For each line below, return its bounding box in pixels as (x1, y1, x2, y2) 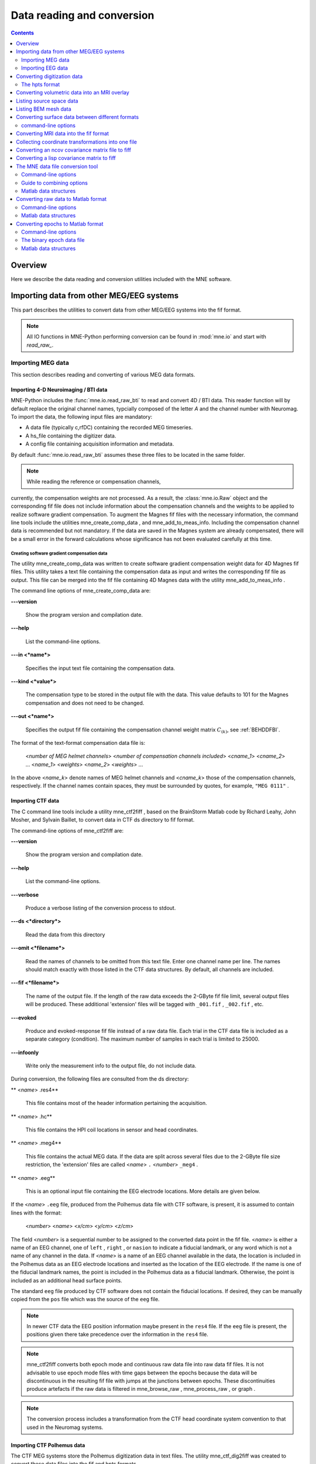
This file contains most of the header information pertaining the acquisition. (25, 1100, 207, 1107)
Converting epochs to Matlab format (16, 220, 104, 227)
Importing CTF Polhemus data (11, 1441, 85, 1449)
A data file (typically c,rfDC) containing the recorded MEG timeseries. (25, 424, 193, 431)
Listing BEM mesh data (16, 105, 71, 112)
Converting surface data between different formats (16, 114, 139, 121)
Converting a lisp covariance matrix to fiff (16, 155, 116, 162)
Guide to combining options (21, 179, 88, 186)
